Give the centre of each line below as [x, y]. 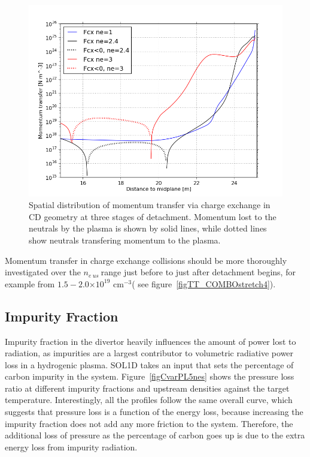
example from [30, 283]
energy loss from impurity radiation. [71, 447]
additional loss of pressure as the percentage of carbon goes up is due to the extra [155, 435]
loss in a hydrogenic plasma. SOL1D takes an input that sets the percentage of [149, 364]
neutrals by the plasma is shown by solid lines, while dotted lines [148, 228]
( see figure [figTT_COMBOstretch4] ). [204, 283]
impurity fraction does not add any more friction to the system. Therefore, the [149, 423]
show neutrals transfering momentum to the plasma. [125, 240]
